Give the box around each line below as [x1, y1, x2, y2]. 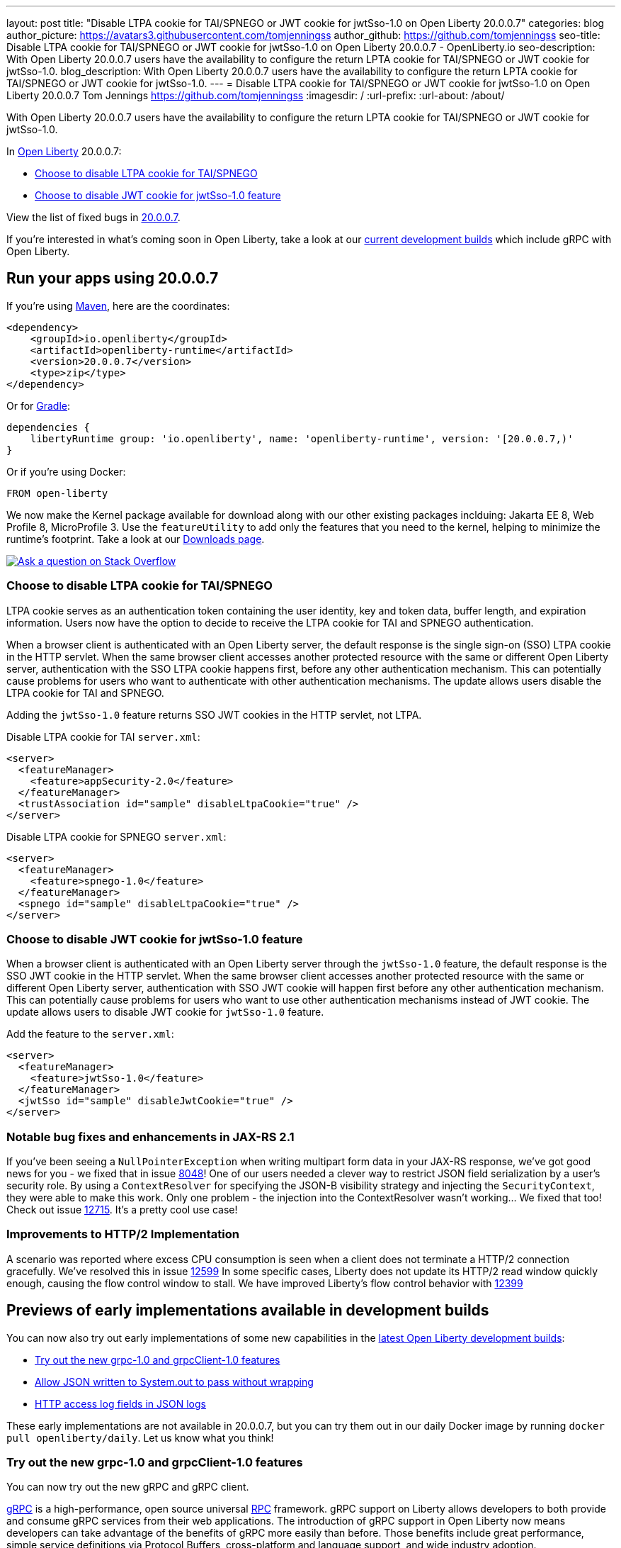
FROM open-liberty [6, 487, 108, 499]
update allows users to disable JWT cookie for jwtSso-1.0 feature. [6, 1006, 324, 1019]
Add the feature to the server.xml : [6, 1028, 174, 1041]
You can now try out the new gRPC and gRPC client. [6, 1481, 249, 1493]
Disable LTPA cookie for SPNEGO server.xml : [6, 830, 227, 843]
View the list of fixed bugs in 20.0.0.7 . [6, 211, 181, 223]
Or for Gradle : [6, 399, 71, 412]
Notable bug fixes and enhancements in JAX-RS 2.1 [6, 1129, 295, 1144]
